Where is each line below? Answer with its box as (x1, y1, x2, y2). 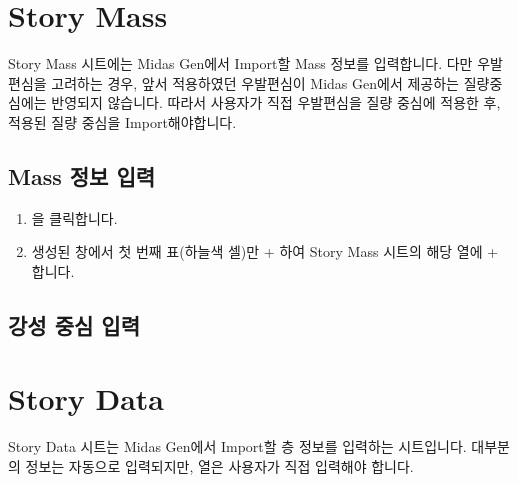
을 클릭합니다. (31, 207, 118, 228)
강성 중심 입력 (8, 309, 141, 340)
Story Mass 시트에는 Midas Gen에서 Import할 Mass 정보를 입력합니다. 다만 (8, 53, 473, 74)
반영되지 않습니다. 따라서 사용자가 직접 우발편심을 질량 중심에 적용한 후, (51, 92, 501, 113)
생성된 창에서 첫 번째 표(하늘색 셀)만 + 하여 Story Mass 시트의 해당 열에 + (31, 241, 499, 262)
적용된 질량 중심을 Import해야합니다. (8, 111, 237, 132)
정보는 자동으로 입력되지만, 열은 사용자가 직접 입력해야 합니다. (25, 455, 414, 476)
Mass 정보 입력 (8, 160, 156, 191)
